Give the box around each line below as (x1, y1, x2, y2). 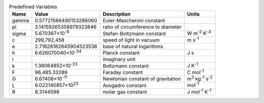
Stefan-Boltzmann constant (103, 30, 166, 37)
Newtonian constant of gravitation (103, 76, 181, 82)
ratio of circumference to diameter (103, 23, 182, 30)
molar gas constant (103, 88, 147, 95)
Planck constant (103, 49, 140, 56)
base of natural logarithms (103, 43, 163, 50)
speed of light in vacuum (103, 37, 160, 43)
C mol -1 (187, 68, 204, 76)
